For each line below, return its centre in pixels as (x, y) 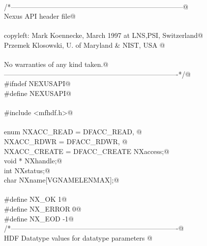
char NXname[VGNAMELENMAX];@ (62, 180)
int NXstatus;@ (27, 170)
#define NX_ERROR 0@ (43, 209)
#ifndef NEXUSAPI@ (37, 83)
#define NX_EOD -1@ (39, 218)
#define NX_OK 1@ (35, 199)
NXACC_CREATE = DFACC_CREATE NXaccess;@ (87, 151)
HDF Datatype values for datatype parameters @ (78, 237)
